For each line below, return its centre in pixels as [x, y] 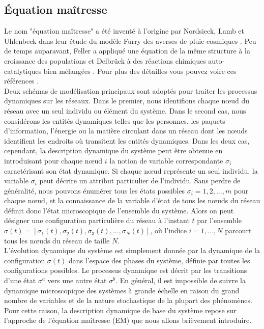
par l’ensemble [219, 220]
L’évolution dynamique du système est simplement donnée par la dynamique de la [132, 250]
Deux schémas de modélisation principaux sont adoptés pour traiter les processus [131, 90]
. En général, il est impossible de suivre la [181, 280]
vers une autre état [77, 280]
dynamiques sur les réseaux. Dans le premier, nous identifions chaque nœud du [127, 101]
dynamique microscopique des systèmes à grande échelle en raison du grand [122, 290]
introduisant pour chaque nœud [53, 160]
